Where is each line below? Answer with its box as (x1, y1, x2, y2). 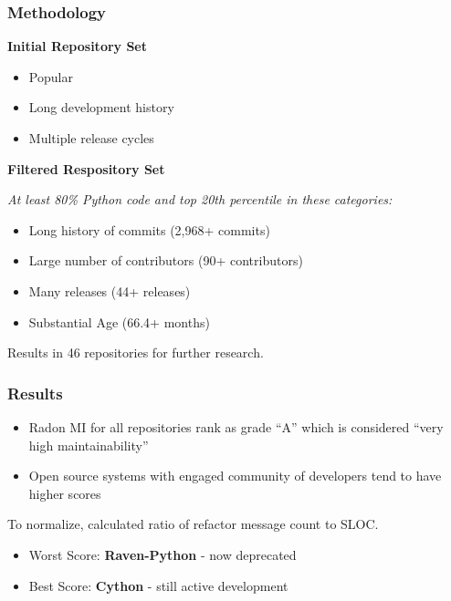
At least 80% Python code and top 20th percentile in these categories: (7, 190, 393, 209)
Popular (28, 67, 73, 86)
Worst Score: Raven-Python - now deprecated (28, 544, 297, 564)
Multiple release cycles (28, 129, 154, 147)
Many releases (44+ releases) (28, 281, 191, 300)
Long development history (28, 98, 174, 117)
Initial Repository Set (7, 36, 148, 56)
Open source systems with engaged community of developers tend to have (28, 466, 442, 485)
